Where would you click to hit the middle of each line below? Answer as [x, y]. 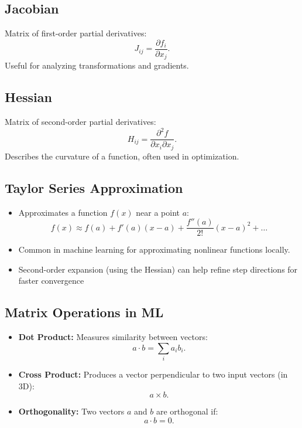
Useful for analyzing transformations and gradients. [97, 65]
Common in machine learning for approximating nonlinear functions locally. [154, 249]
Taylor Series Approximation [94, 187]
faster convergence [51, 281]
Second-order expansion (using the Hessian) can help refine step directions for [158, 269]
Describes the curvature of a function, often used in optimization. [122, 156]
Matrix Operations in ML [84, 312]
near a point [158, 212]
